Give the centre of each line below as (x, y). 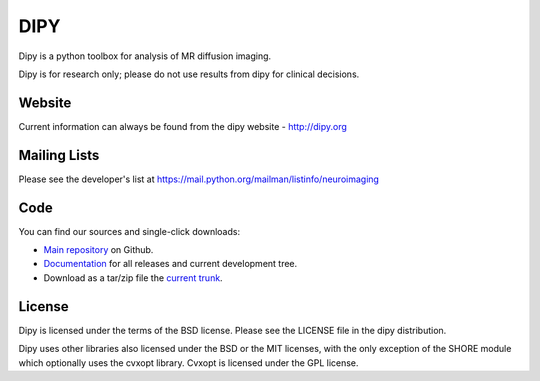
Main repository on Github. (98, 250)
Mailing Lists (59, 155)
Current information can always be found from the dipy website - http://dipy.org (182, 126)
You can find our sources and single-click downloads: (129, 231)
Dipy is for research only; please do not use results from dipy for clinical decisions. (189, 74)
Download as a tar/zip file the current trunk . (133, 277)
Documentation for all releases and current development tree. (170, 264)
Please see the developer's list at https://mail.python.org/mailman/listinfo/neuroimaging (199, 179)
